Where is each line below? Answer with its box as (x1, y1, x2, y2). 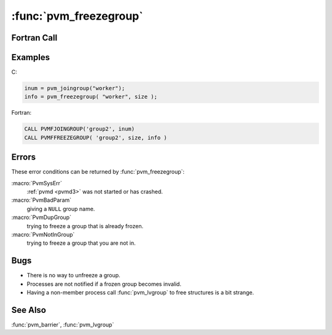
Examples (11, 52, 50, 63)
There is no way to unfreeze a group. (26, 272, 121, 279)
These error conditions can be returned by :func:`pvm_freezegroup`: (11, 168, 184, 175)
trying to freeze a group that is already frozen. (26, 222, 144, 229)
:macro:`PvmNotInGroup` (11, 231, 75, 239)
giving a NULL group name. (26, 205, 95, 212)
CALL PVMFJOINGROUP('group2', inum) (24, 126, 135, 133)
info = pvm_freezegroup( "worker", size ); (24, 93, 158, 101)
